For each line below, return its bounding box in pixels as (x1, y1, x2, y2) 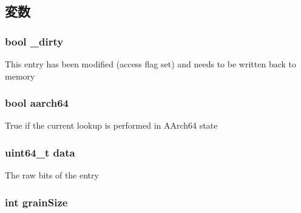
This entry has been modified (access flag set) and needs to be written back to (5, 58, 296, 70)
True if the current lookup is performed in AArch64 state (5, 119, 218, 132)
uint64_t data (5, 144, 75, 160)
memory (5, 69, 35, 82)
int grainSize (5, 194, 68, 209)
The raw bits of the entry (5, 169, 99, 181)
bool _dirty (5, 33, 64, 49)
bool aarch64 (5, 95, 69, 110)
